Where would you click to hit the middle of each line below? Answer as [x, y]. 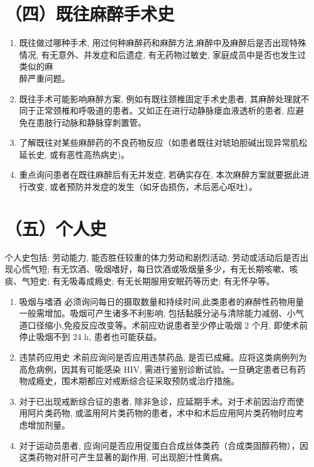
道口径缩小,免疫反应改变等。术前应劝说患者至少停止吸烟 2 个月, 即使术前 [163, 325]
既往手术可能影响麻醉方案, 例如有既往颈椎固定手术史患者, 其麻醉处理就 [160, 98]
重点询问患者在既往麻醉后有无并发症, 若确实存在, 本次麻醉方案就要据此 [160, 175]
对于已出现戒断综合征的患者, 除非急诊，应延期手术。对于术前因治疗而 [157, 401]
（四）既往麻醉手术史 [90, 14]
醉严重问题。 [44, 78]
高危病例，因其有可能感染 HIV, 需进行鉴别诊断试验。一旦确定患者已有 [158, 369]
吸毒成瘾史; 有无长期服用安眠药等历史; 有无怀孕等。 [172, 280]
